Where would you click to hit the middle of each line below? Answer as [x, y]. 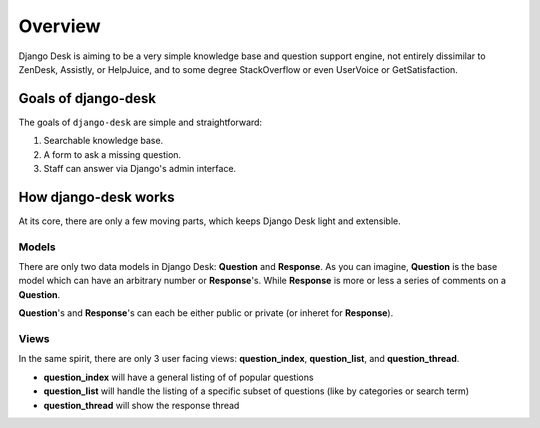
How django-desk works [96, 196]
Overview [59, 26]
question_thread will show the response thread [141, 405]
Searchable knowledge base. [103, 141]
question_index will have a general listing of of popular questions [178, 377]
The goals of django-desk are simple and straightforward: [140, 122]
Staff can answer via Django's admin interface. [140, 169]
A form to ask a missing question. [112, 154]
